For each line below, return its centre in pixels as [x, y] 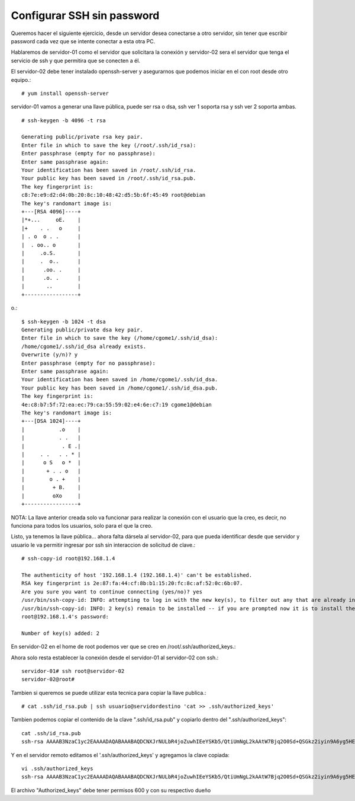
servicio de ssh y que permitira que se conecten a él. [75, 60]
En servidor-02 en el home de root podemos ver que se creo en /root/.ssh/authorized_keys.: [123, 647]
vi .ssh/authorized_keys [57, 769]
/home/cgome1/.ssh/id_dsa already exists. [84, 346]
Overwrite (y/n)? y [50, 355]
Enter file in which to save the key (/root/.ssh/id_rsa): [109, 145]
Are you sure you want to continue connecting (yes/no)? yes [112, 592]
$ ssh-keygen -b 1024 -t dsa [64, 321]
